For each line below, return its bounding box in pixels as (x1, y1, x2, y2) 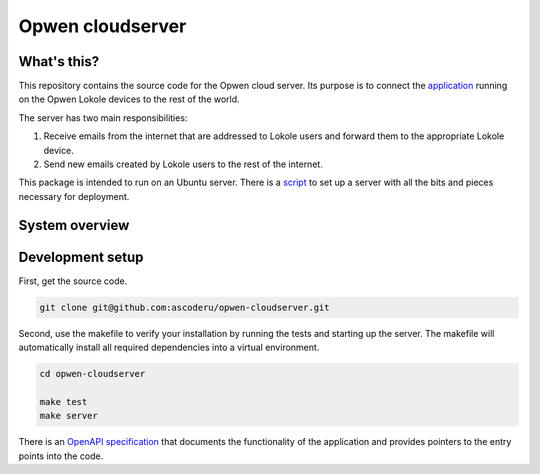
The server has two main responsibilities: (18, 111, 188, 124)
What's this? (18, 53, 100, 70)
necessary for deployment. (18, 190, 130, 202)
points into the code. (18, 450, 104, 462)
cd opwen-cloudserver (39, 368, 146, 380)
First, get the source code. (18, 275, 128, 287)
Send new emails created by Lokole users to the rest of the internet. (43, 158, 324, 170)
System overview (18, 216, 130, 234)
